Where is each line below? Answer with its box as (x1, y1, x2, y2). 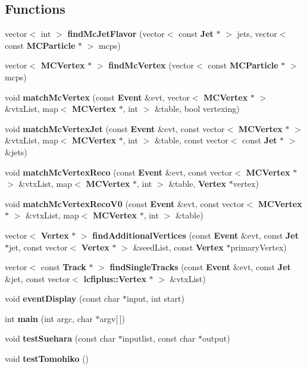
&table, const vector (154, 134, 228, 146)
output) (202, 332, 230, 345)
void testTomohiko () (5, 352, 89, 365)
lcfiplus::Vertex (83, 272, 146, 284)
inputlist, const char (122, 332, 196, 345)
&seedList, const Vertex (133, 240, 224, 253)
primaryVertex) (230, 240, 287, 253)
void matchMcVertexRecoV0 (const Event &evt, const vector (5, 197, 245, 209)
